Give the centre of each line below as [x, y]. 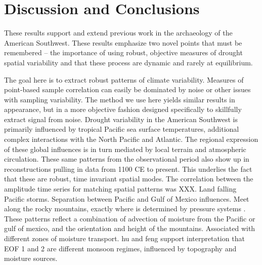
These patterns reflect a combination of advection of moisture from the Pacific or [130, 218]
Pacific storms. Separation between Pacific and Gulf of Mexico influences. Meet [127, 198]
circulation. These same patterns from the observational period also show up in [127, 159]
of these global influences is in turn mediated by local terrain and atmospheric [125, 149]
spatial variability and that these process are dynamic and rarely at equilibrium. [128, 62]
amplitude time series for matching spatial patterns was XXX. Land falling [120, 189]
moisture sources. [31, 258]
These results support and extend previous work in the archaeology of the [118, 33]
